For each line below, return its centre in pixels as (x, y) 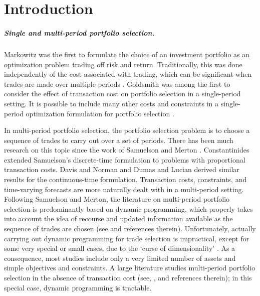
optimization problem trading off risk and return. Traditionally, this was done (123, 64)
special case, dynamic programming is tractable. (78, 287)
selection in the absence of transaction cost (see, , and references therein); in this (128, 277)
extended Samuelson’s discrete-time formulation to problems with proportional (125, 159)
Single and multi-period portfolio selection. (79, 32)
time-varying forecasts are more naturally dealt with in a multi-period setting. (124, 189)
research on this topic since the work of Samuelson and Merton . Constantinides (127, 150)
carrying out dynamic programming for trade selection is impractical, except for (127, 238)
